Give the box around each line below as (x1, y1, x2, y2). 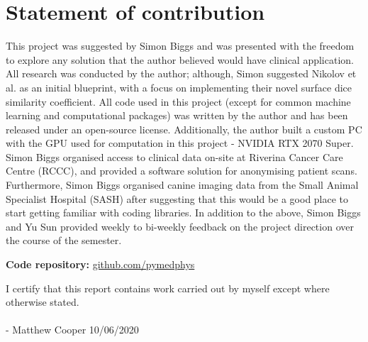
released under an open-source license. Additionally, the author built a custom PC (6, 121, 362, 136)
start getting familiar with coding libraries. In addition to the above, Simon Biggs (6, 205, 361, 220)
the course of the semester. (6, 233, 122, 248)
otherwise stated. (6, 294, 79, 309)
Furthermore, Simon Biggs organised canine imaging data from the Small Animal (6, 177, 359, 192)
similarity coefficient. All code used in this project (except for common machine (6, 94, 351, 109)
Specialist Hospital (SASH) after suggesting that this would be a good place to (6, 191, 349, 206)
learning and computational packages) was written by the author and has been (6, 108, 348, 123)
